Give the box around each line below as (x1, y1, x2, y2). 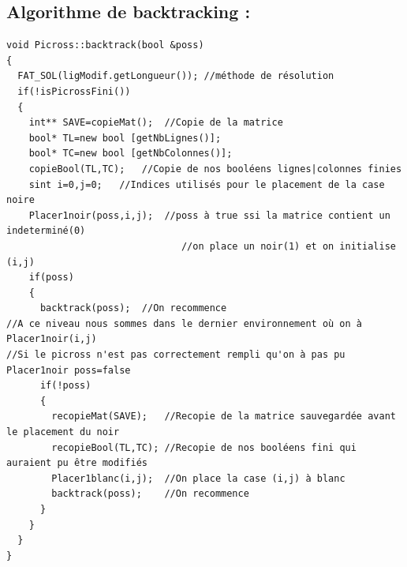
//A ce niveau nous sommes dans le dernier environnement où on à (6, 317, 363, 329)
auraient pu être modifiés (6, 457, 147, 469)
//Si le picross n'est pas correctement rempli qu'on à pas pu (6, 349, 345, 361)
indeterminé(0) (6, 225, 86, 237)
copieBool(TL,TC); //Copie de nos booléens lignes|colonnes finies (28, 163, 402, 175)
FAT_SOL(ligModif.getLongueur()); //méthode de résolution (17, 70, 334, 82)
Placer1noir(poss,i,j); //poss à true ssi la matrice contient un (28, 209, 390, 221)
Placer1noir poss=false (6, 364, 131, 376)
